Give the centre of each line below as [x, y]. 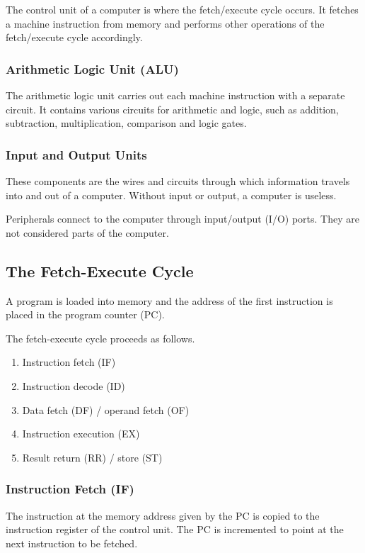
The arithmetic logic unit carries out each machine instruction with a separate [175, 95]
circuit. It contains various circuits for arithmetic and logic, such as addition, [172, 109]
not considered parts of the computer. [87, 232]
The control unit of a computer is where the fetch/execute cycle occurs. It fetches [182, 9]
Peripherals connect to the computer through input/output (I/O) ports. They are [182, 219]
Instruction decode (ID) [74, 385]
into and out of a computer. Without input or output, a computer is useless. [171, 195]
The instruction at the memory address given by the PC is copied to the [163, 515]
